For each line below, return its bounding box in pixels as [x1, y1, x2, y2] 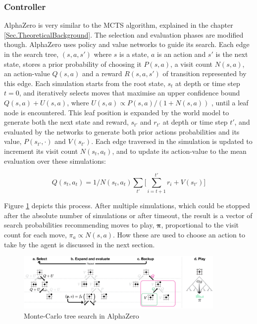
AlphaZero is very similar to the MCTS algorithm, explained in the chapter [4, 20, 233, 30]
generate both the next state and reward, [4, 117, 129, 127]
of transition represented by [162, 68, 247, 79]
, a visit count [170, 58, 212, 69]
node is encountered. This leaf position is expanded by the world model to [4, 107, 229, 117]
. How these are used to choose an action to [113, 230, 246, 240]
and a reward [82, 68, 122, 79]
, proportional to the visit [161, 220, 239, 230]
